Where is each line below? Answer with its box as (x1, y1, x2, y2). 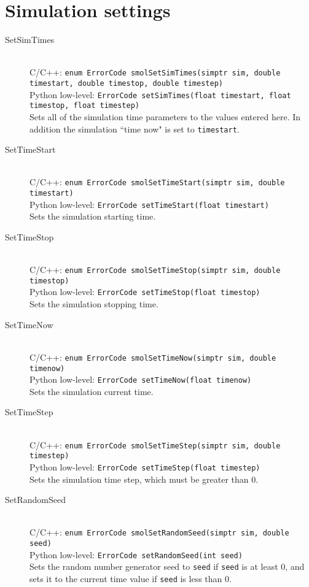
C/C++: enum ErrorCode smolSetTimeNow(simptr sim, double (29, 350, 276, 363)
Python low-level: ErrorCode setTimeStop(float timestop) (29, 285, 260, 298)
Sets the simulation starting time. (29, 210, 156, 223)
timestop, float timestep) (29, 101, 139, 110)
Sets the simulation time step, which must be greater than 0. (29, 472, 259, 485)
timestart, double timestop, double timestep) (29, 79, 223, 88)
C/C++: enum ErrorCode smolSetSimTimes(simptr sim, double (29, 66, 281, 79)
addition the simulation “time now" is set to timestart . (29, 122, 240, 135)
